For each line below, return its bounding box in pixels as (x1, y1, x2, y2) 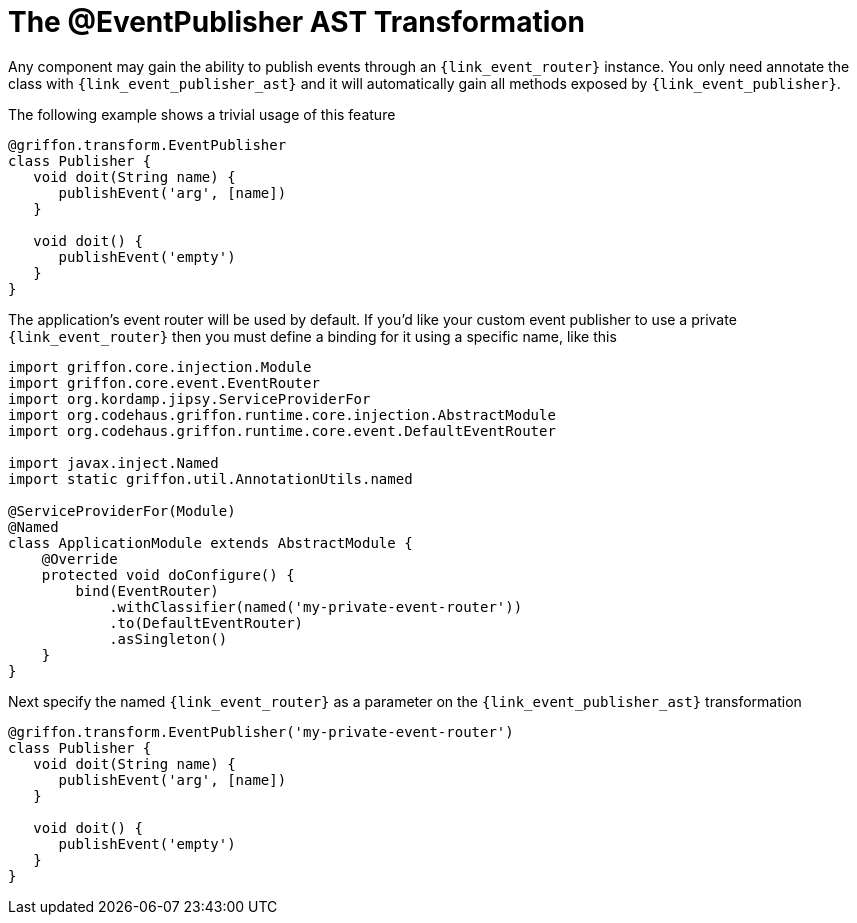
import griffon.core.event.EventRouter (8, 374, 320, 391)
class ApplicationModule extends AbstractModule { (8, 534, 413, 551)
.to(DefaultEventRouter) (109, 614, 304, 631)
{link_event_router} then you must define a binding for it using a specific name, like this (8, 327, 617, 345)
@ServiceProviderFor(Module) (8, 502, 236, 519)
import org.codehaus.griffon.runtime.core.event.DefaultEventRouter (8, 422, 556, 439)
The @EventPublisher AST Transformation (8, 5, 585, 39)
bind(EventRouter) (75, 582, 219, 599)
